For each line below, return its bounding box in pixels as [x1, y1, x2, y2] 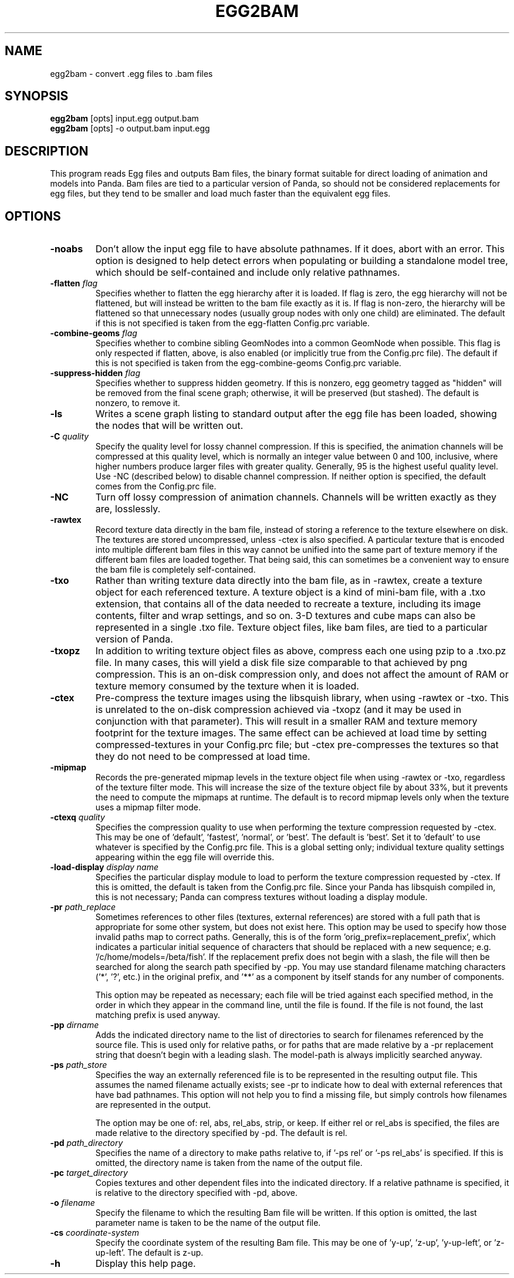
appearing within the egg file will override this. [95, 852, 275, 863]
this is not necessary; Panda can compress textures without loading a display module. [95, 892, 428, 902]
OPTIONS [5, 208, 61, 224]
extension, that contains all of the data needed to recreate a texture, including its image [95, 598, 481, 610]
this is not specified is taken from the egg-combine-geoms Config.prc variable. [95, 358, 401, 368]
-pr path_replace [50, 902, 116, 912]
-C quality [50, 431, 89, 442]
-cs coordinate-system [50, 1228, 140, 1238]
